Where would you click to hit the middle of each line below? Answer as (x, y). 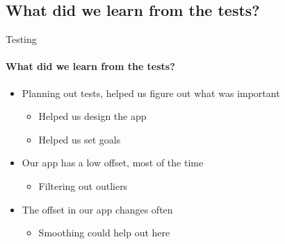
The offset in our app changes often (97, 209)
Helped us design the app (92, 116)
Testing (21, 39)
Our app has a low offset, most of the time (113, 163)
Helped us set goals (80, 139)
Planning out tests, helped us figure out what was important (151, 93)
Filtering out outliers (83, 185)
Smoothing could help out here (104, 233)
